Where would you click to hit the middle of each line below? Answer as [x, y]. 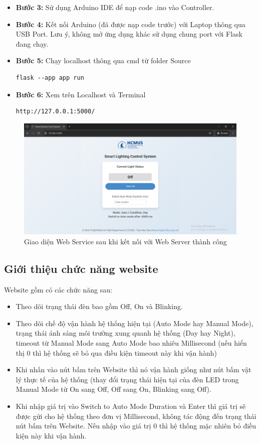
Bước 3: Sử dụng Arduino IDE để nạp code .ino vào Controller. [115, 7]
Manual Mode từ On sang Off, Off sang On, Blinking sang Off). [113, 389]
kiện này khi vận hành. [51, 435]
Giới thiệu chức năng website [81, 268]
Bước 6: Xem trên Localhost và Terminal [81, 94]
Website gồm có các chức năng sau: [58, 289]
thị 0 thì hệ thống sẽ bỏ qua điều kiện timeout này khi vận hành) [116, 352]
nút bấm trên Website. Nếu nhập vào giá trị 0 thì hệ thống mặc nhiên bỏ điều [136, 426]
